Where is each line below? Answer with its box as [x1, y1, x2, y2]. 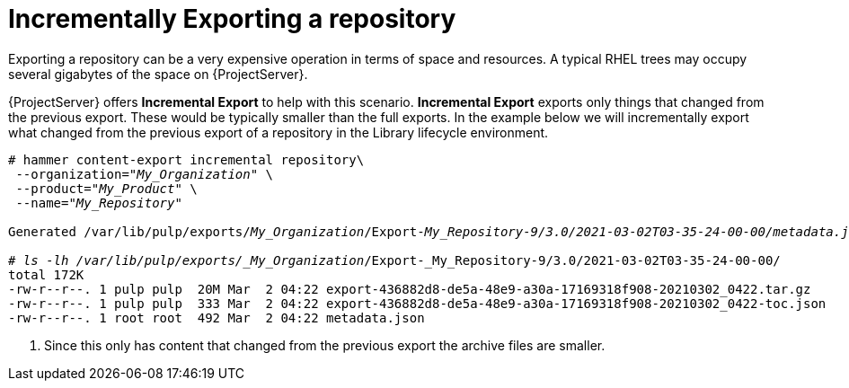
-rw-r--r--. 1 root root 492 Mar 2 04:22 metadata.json [8, 310, 425, 325]
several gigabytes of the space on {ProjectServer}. [8, 66, 308, 82]
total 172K [8, 267, 84, 282]
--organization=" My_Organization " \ [15, 166, 274, 181]
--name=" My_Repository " [15, 195, 182, 210]
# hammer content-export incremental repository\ [8, 152, 365, 167]
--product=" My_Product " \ [15, 181, 198, 196]
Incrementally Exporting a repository [8, 4, 456, 34]
